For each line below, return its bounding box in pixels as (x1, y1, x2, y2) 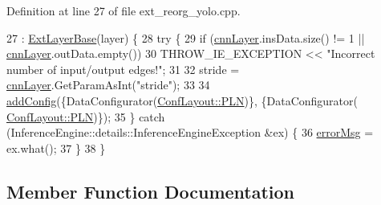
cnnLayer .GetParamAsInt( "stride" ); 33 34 (6, 76, 210, 93)
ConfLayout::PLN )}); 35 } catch (6, 108, 165, 125)
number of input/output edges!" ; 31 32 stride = (6, 60, 240, 77)
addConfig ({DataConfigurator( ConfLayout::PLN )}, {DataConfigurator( (6, 92, 358, 109)
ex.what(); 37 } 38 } (6, 139, 106, 156)
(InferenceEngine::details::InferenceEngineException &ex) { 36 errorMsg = (6, 124, 374, 141)
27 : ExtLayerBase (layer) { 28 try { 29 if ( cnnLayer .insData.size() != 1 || (6, 29, 365, 46)
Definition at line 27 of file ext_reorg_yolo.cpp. (6, 2, 241, 18)
